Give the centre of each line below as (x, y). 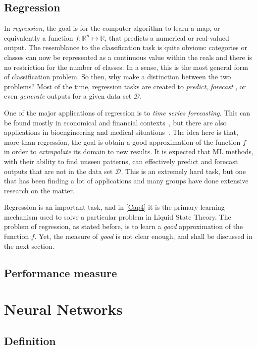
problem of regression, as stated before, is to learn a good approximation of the (124, 226)
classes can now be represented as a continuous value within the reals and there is (128, 57)
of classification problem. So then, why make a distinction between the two (118, 77)
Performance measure (61, 272)
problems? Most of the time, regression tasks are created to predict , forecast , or (125, 86)
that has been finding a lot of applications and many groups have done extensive (126, 181)
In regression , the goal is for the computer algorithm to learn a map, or (112, 28)
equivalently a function (39, 37)
